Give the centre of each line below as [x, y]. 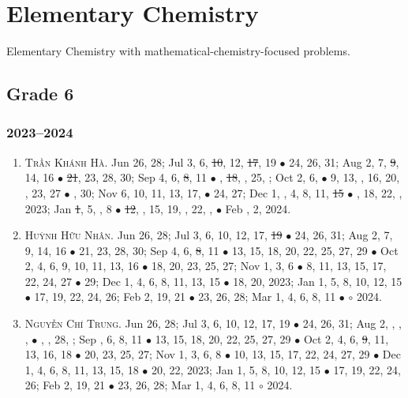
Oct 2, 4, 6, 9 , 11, [346, 338]
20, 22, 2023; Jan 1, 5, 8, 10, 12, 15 [236, 369]
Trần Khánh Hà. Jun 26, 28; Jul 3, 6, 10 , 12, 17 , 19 [150, 161]
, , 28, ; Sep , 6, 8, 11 [92, 338]
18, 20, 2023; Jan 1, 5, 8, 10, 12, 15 [318, 281]
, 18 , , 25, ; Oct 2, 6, [269, 177]
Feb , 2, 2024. [258, 208]
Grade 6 [40, 94]
